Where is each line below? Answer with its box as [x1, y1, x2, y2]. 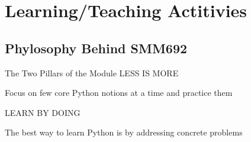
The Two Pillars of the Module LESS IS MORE [5, 66, 179, 79]
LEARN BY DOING [5, 106, 81, 118]
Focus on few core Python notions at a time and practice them [5, 86, 233, 99]
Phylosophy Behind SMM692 [5, 38, 188, 57]
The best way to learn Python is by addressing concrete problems [5, 126, 243, 138]
